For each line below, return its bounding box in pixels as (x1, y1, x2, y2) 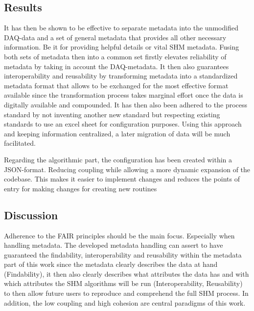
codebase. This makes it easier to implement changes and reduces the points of (4, 174, 240, 184)
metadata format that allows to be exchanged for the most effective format (4, 80, 229, 90)
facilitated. (4, 138, 36, 148)
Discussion (4, 207, 58, 222)
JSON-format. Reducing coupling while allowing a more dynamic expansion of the (4, 164, 251, 174)
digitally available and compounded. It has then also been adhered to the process (4, 99, 248, 109)
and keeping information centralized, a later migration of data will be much (4, 128, 231, 138)
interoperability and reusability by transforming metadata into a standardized (4, 71, 238, 81)
